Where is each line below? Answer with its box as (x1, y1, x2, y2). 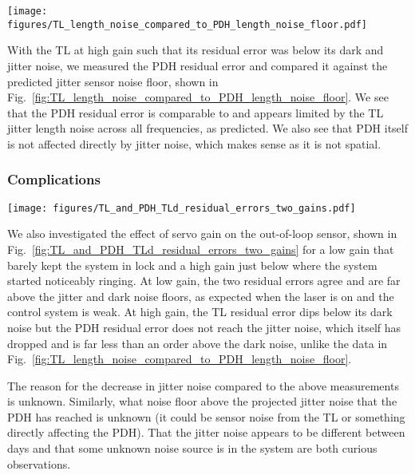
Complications (7, 169, 101, 189)
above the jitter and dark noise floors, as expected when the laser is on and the (7, 287, 394, 304)
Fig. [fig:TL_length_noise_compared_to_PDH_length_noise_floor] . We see (7, 89, 389, 105)
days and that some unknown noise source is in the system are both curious (7, 440, 377, 457)
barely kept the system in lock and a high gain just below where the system (7, 256, 377, 273)
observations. (7, 455, 71, 472)
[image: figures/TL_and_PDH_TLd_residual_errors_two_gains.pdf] (7, 202, 356, 214)
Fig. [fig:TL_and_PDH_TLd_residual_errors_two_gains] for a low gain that (7, 240, 394, 257)
